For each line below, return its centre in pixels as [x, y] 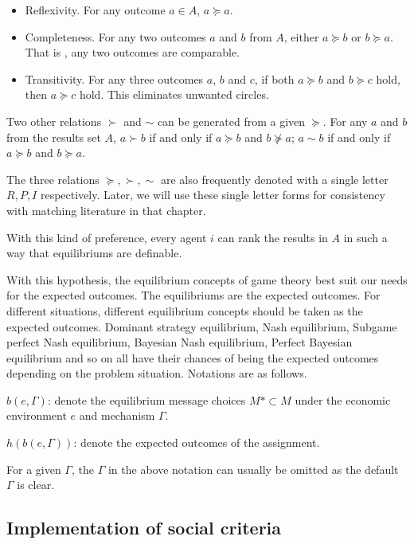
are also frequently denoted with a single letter [274, 179]
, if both [274, 78]
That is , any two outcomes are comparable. [133, 52]
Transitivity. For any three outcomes [114, 78]
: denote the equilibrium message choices [146, 399]
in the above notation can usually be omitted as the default [253, 469]
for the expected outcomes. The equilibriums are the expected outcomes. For [193, 295]
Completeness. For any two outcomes [115, 36]
